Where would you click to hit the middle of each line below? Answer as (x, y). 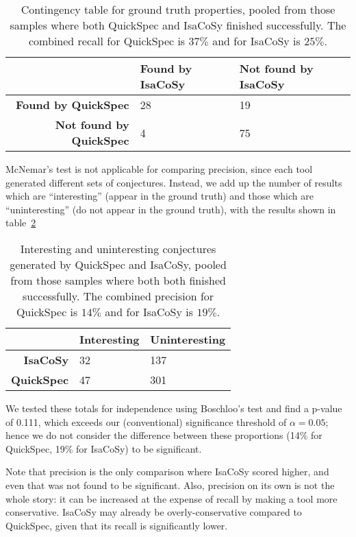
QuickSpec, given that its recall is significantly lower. (117, 525)
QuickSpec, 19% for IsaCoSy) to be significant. (104, 448)
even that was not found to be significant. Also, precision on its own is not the (170, 485)
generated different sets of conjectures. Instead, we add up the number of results (174, 182)
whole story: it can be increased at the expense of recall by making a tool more (171, 498)
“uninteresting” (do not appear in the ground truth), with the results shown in (171, 209)
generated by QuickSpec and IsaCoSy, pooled (118, 264)
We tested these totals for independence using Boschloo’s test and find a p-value (174, 408)
